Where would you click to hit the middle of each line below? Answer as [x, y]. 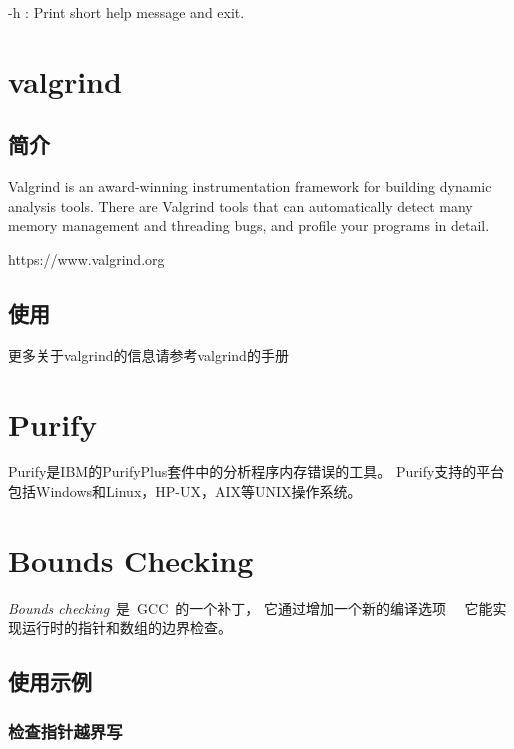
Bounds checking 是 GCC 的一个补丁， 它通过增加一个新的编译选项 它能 [250, 607]
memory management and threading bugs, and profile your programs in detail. [249, 225]
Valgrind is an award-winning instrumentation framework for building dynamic [250, 186]
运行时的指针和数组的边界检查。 [126, 627]
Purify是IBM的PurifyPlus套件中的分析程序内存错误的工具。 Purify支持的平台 [256, 471]
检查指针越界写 [65, 730]
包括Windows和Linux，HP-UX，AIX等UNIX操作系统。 [185, 491]
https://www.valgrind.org [86, 258]
